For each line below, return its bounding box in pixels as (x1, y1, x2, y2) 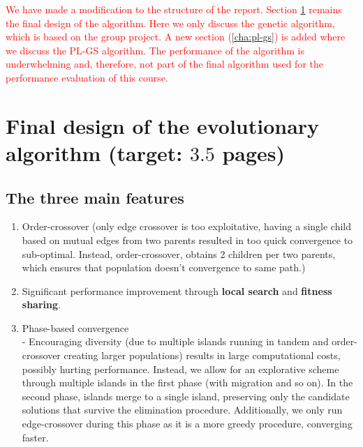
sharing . (22, 297, 61, 312)
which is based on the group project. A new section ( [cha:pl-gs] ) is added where (6, 29, 346, 44)
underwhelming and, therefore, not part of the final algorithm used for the (6, 56, 323, 71)
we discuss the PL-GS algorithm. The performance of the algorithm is (6, 43, 304, 57)
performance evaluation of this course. (6, 70, 168, 84)
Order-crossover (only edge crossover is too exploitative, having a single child (22, 219, 352, 234)
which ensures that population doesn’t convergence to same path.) (22, 260, 306, 275)
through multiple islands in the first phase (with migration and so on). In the (22, 375, 353, 390)
